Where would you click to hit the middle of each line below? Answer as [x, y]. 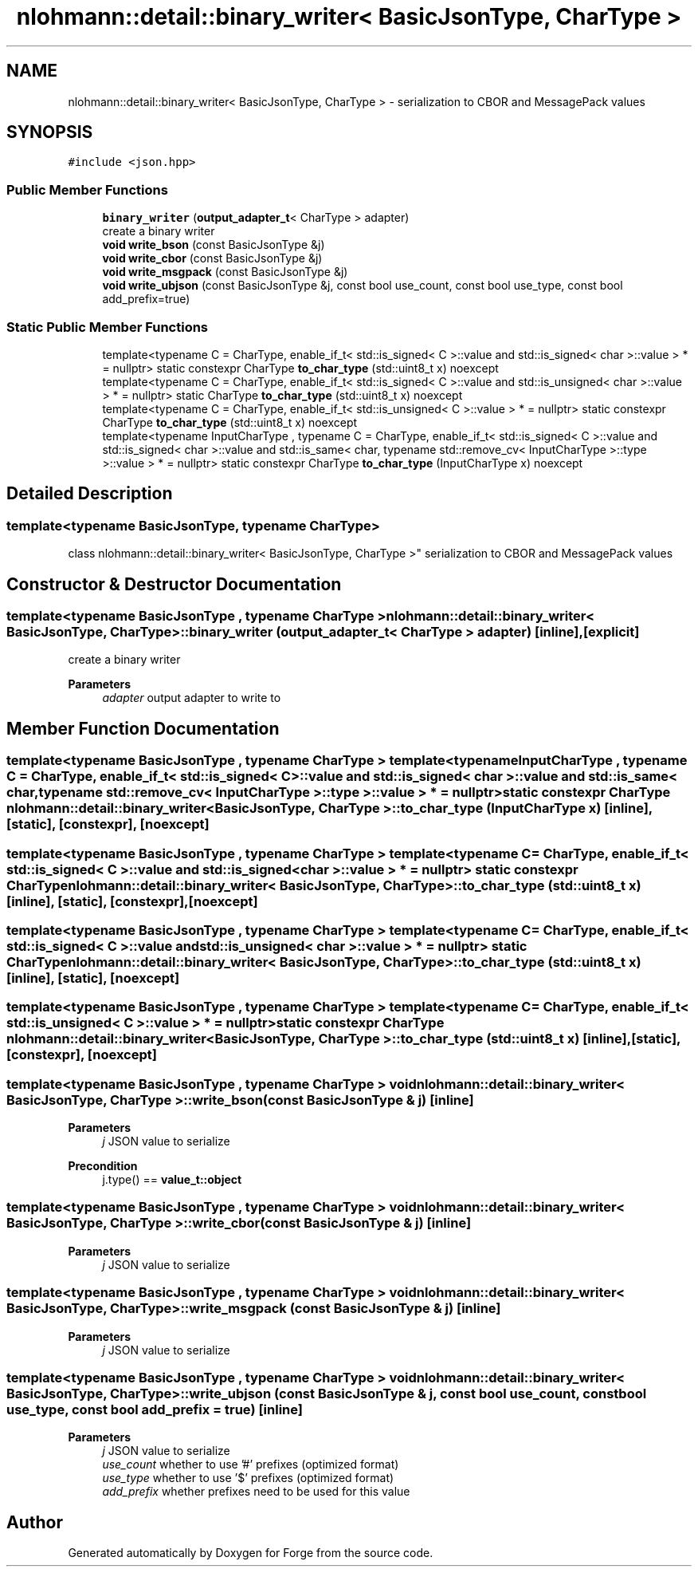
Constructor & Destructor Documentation [174, 584]
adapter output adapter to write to [192, 698]
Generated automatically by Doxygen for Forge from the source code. [251, 1553]
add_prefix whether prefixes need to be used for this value [256, 1492]
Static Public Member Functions [108, 327]
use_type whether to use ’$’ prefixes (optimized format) [248, 1478]
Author [35, 1522]
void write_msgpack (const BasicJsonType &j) [225, 272]
